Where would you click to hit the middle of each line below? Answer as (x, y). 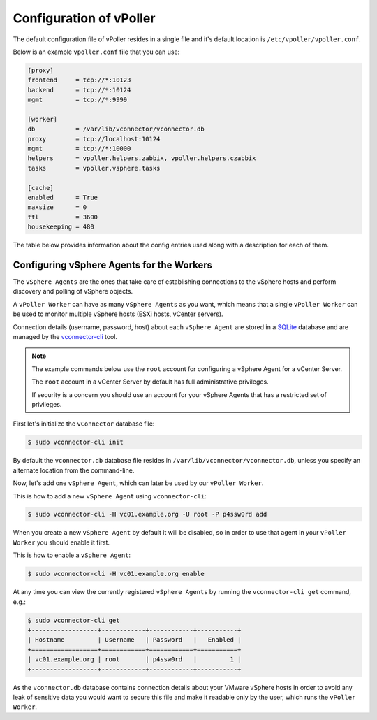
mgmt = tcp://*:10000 (79, 149)
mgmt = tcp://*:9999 (77, 100)
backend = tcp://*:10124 (79, 90)
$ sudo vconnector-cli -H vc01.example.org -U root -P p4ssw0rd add (147, 514)
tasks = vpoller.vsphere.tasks (94, 168)
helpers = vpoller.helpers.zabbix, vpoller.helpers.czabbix (142, 158)
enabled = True (62, 197)
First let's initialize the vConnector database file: (84, 424)
